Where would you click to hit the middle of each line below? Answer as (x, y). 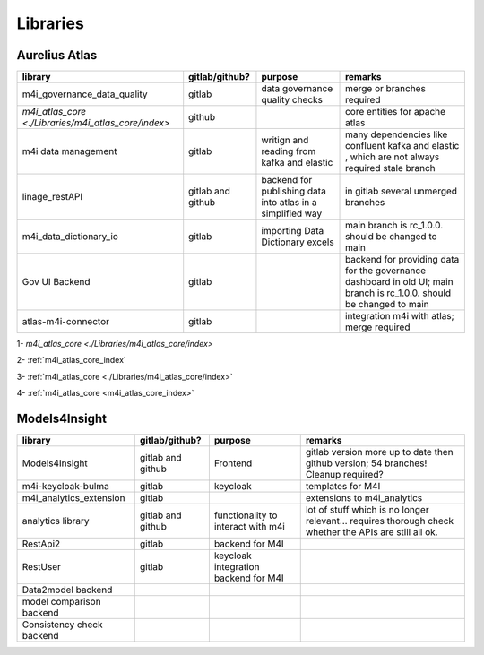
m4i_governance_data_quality (85, 94)
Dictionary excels (298, 242)
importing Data (293, 231)
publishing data (294, 191)
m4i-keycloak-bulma (65, 487)
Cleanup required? (345, 475)
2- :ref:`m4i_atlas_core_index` (72, 360)
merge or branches (385, 89)
